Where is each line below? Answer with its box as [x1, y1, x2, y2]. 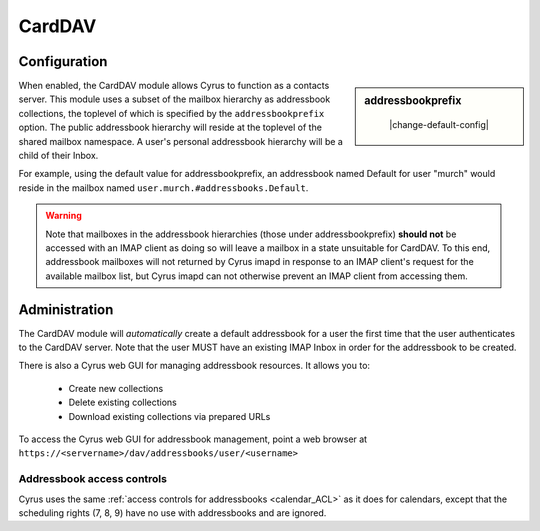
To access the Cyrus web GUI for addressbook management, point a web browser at [18, 433, 368, 445]
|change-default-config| [389, 118, 489, 130]
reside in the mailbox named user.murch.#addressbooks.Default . [18, 181, 309, 194]
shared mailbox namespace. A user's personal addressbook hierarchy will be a [18, 135, 344, 147]
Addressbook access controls [18, 472, 167, 486]
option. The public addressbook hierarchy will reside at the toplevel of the [18, 121, 322, 134]
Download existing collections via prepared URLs [68, 410, 271, 422]
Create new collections [68, 382, 164, 394]
